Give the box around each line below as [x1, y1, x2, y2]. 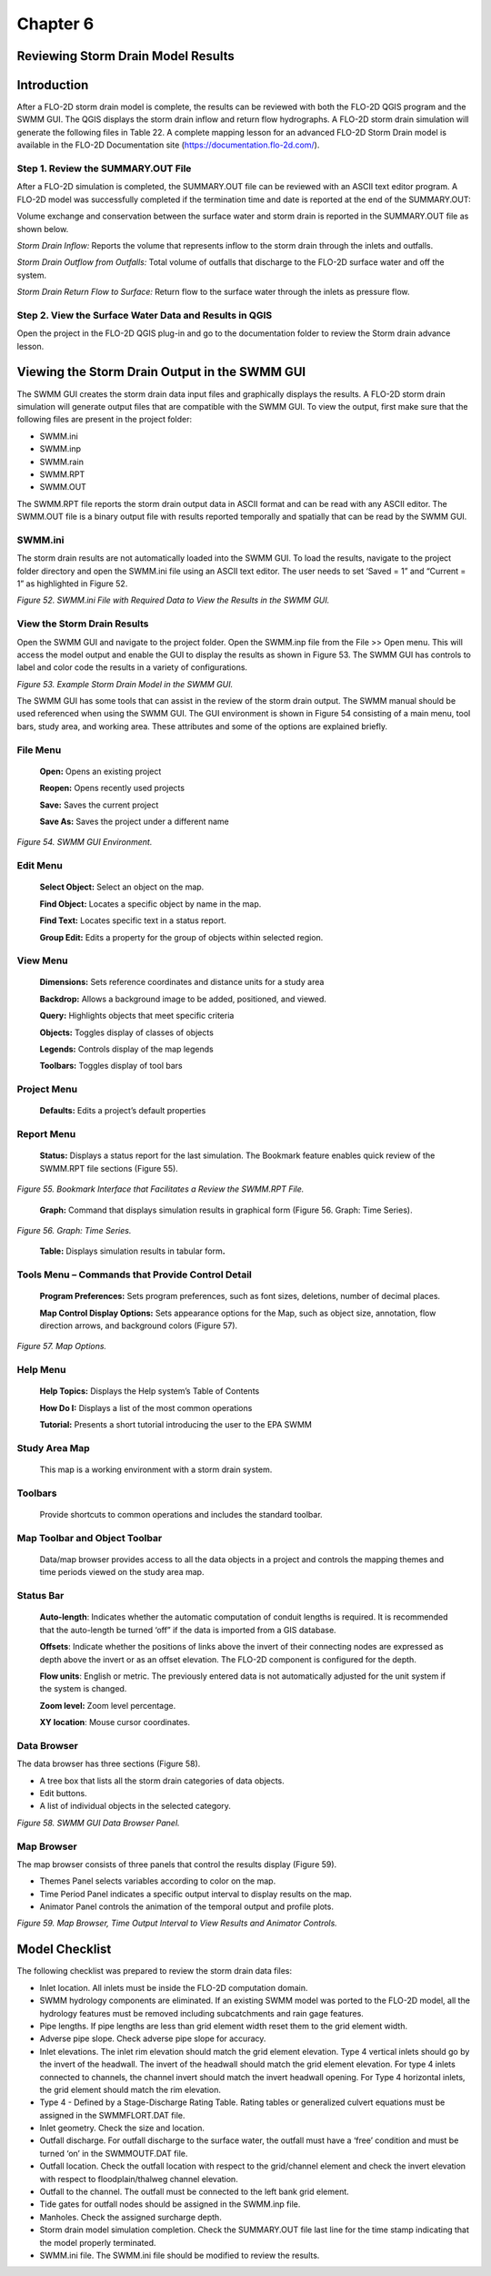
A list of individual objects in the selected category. [39, 1801, 232, 1812]
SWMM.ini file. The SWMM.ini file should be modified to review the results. [39, 2250, 320, 2261]
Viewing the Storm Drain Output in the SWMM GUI [16, 364, 306, 380]
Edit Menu [16, 859, 63, 872]
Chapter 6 [16, 14, 95, 34]
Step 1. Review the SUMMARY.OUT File [16, 162, 192, 175]
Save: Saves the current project [39, 799, 159, 810]
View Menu [16, 954, 68, 967]
